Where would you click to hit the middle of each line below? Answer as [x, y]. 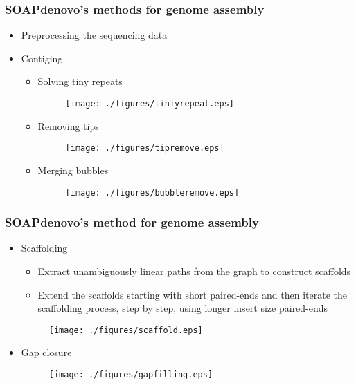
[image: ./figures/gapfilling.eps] [131, 375]
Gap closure [46, 352]
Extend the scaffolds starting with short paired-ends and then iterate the [193, 294]
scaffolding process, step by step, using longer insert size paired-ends [183, 308]
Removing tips [68, 125]
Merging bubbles [73, 170]
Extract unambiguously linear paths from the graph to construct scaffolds [194, 271]
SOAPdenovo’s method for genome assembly [132, 222]
